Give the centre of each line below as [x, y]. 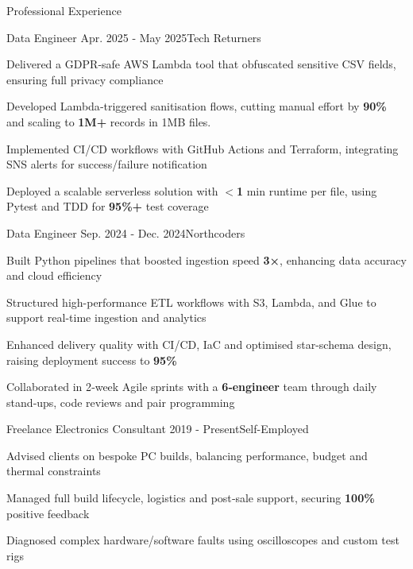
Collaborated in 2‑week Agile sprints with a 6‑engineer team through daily [192, 387]
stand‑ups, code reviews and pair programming [121, 402]
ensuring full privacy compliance [85, 79]
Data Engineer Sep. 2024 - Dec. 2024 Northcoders [126, 232]
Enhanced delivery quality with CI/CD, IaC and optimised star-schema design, [199, 344]
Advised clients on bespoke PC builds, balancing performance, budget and [187, 455]
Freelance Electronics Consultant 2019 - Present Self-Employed [158, 429]
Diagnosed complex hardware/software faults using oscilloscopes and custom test [203, 540]
